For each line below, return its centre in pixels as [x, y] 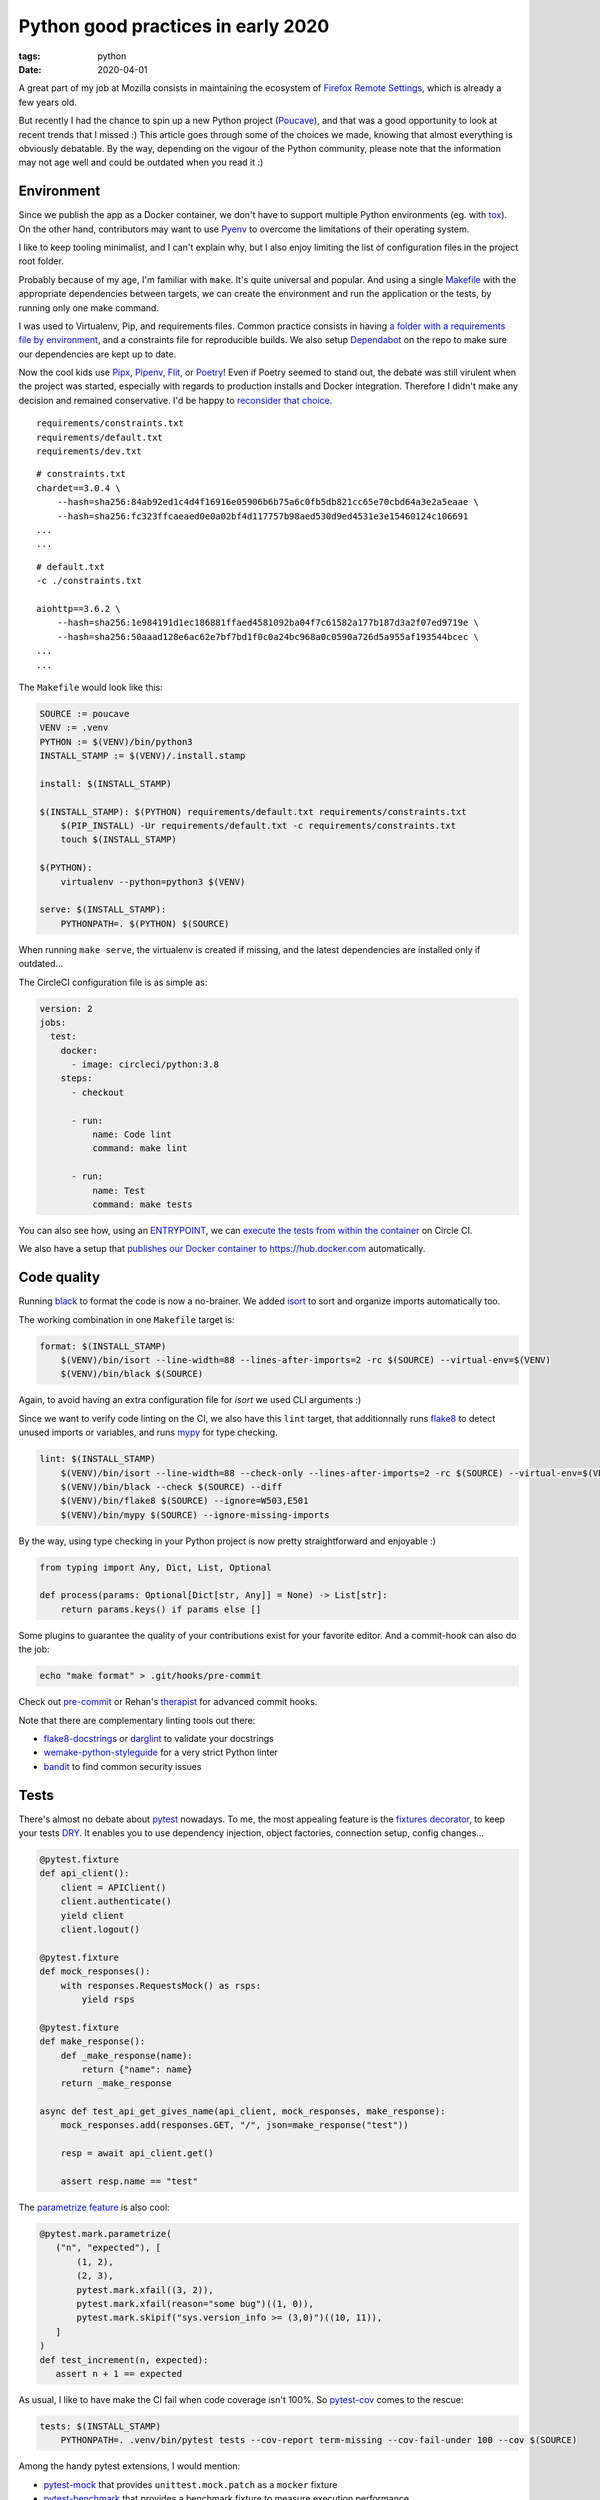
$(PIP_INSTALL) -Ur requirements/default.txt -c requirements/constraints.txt [258, 826]
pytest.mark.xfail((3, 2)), [145, 2289]
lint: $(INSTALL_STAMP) [98, 1459]
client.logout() [100, 1929]
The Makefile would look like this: [91, 687]
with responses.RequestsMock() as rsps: [161, 1985]
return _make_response [116, 2083]
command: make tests [142, 1204]
